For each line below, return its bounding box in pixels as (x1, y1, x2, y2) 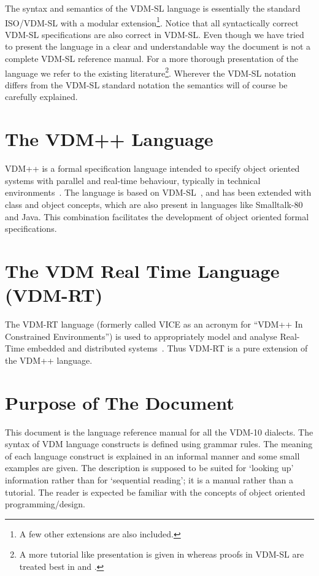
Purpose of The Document (5, 390, 234, 415)
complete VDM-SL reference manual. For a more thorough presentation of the (5, 52, 299, 65)
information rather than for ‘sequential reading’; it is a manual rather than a (5, 473, 293, 486)
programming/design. (5, 497, 85, 510)
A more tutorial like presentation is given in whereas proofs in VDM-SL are (19, 548, 304, 561)
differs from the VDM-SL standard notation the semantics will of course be (5, 78, 288, 91)
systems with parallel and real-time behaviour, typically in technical (5, 174, 261, 186)
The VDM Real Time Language (5, 258, 280, 283)
